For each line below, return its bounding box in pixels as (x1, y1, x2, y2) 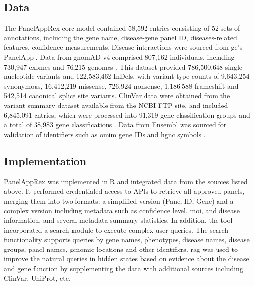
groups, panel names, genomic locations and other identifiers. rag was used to (4, 244, 238, 254)
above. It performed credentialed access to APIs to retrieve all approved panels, (4, 186, 245, 196)
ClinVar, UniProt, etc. (4, 273, 71, 283)
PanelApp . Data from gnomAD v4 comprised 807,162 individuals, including (4, 51, 235, 62)
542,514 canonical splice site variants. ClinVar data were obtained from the (4, 90, 230, 101)
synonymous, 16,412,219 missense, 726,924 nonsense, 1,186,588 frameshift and (4, 80, 239, 91)
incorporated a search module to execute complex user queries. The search (4, 224, 229, 235)
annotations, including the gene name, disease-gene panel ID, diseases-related (4, 32, 237, 42)
